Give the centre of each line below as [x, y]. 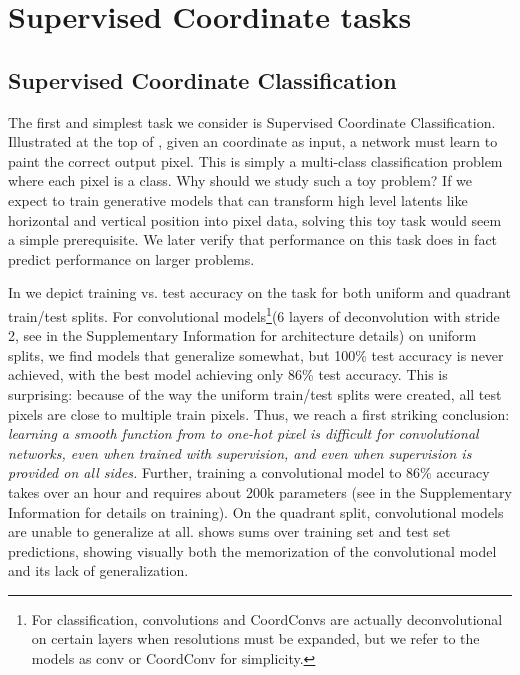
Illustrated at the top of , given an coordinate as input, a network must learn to [253, 141]
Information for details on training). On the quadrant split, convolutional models [256, 511]
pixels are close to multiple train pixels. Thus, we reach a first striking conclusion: [259, 413]
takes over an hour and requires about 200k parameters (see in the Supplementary [260, 491]
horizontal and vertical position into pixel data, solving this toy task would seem [255, 219]
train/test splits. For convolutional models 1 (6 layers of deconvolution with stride [254, 314]
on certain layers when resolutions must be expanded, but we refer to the [255, 638]
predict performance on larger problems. [131, 258]
